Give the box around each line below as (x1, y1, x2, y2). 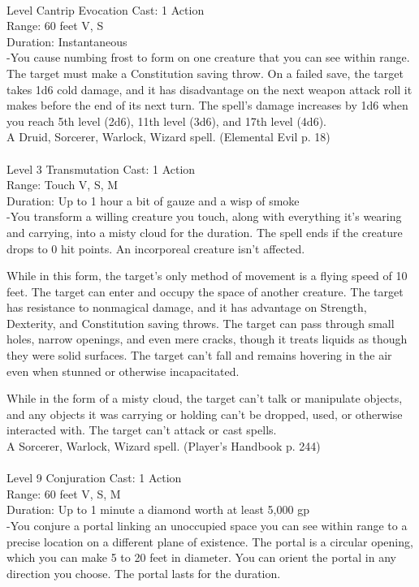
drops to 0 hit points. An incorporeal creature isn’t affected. (6, 240, 305, 257)
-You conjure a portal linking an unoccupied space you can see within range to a (6, 517, 408, 533)
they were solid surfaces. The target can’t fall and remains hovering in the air (6, 347, 392, 364)
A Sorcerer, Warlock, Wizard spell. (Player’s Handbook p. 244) (6, 438, 321, 455)
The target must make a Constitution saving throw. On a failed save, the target (6, 64, 404, 81)
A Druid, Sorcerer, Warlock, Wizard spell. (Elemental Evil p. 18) (6, 128, 330, 145)
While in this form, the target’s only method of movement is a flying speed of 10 (6, 267, 408, 284)
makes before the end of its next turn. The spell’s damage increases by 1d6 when (6, 97, 408, 114)
